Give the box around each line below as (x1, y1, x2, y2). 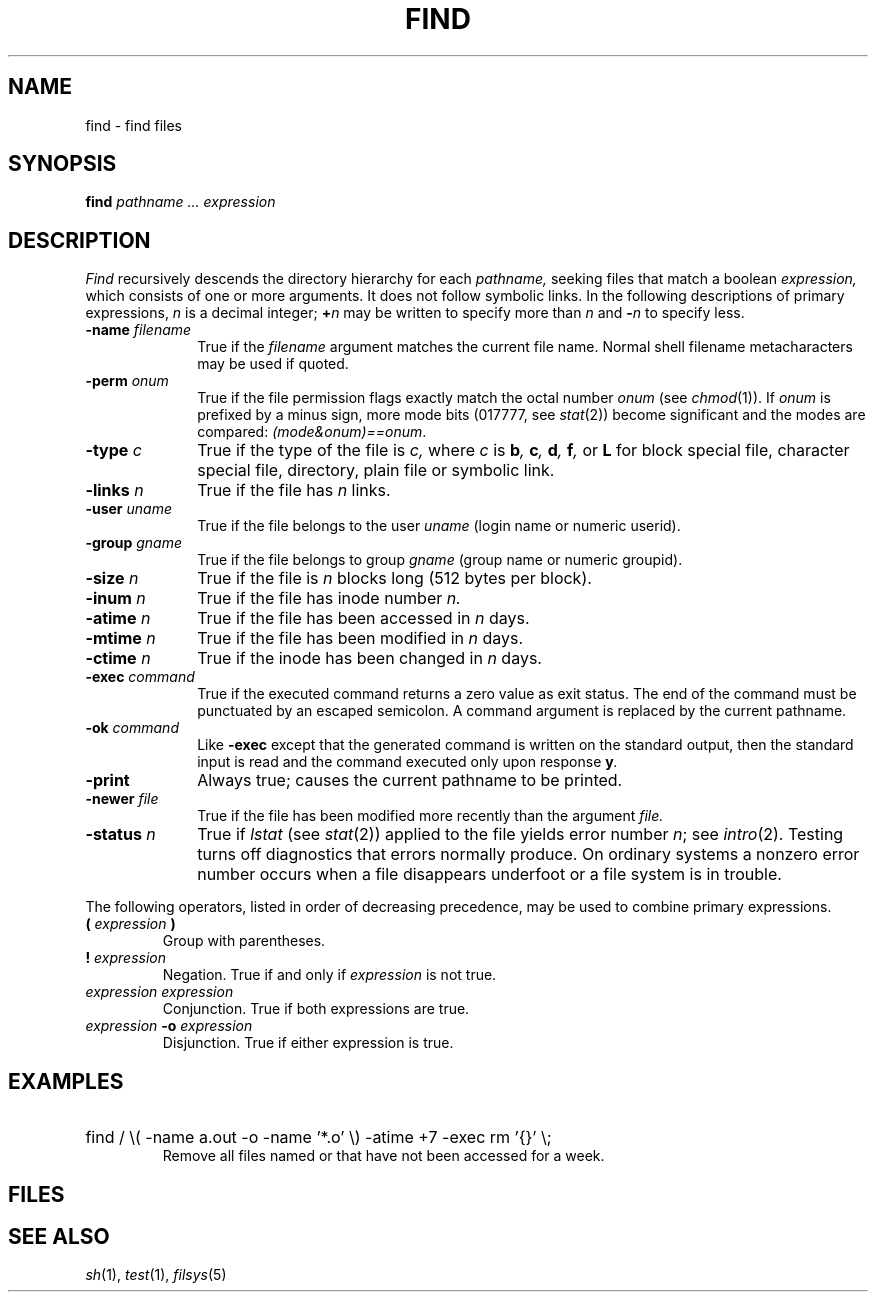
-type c (85, 440, 142, 461)
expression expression (85, 983, 234, 1001)
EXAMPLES (8, 1068, 124, 1094)
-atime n (85, 608, 151, 629)
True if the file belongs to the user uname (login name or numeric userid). (197, 517, 681, 535)
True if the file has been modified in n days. (197, 628, 524, 649)
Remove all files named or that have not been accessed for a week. (162, 1147, 605, 1165)
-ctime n (85, 648, 151, 669)
